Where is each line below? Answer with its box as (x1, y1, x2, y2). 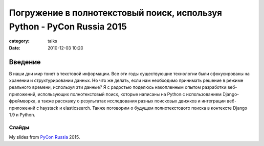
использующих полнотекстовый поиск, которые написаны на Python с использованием (37, 91, 222, 97)
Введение (9, 58, 41, 66)
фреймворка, (9, 98, 37, 104)
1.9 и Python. (9, 112, 36, 118)
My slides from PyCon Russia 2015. (9, 134, 80, 140)
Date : (9, 45, 21, 51)
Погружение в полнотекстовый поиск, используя (9, 7, 222, 18)
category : (9, 38, 30, 44)
